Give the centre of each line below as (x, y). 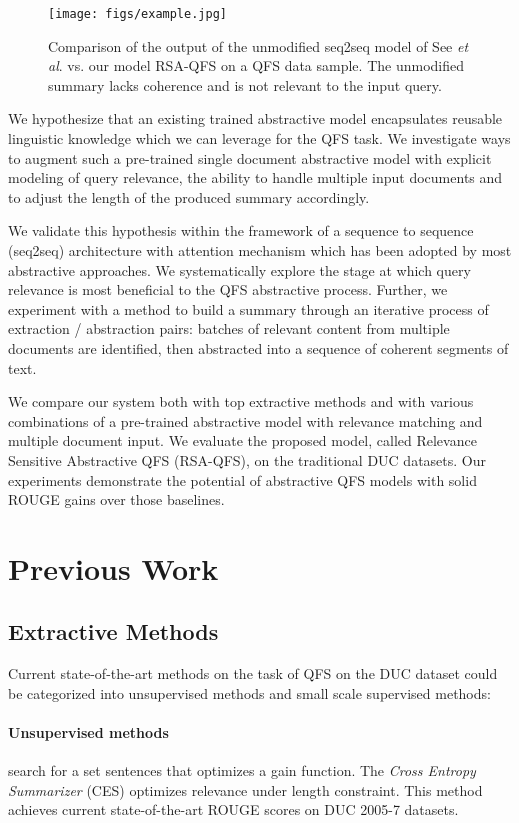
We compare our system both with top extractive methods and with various (241, 401)
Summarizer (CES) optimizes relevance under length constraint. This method (245, 789)
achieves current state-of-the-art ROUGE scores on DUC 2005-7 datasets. (233, 809)
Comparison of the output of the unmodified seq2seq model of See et (258, 45)
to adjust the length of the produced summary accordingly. (189, 196)
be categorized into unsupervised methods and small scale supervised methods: (249, 692)
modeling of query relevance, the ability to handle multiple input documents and (255, 177)
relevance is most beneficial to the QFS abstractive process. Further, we (228, 289)
